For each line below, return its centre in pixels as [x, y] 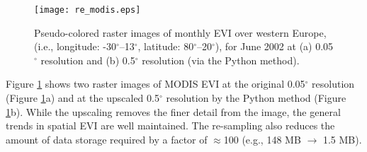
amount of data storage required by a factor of [107, 139]
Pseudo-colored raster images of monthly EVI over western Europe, [180, 32]
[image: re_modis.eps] [87, 10]
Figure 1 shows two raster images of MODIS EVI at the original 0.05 [156, 84]
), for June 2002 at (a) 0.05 [274, 46]
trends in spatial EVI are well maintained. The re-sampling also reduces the [170, 125]
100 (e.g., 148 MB [262, 139]
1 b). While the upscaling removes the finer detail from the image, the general [173, 111]
